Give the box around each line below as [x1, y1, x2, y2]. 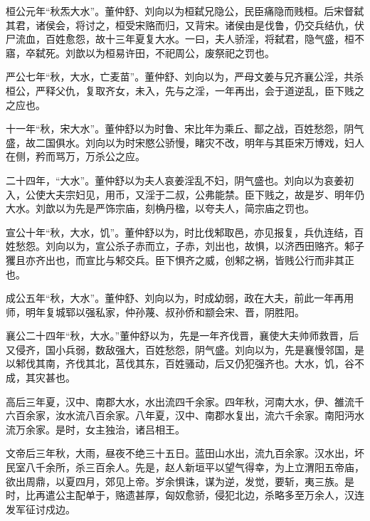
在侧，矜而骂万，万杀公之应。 [6, 149, 145, 164]
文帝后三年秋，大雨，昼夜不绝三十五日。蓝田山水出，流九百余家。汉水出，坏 [6, 446, 364, 461]
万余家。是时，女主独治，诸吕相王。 [15, 421, 185, 436]
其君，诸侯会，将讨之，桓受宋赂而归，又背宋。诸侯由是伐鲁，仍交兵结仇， [6, 17, 354, 32]
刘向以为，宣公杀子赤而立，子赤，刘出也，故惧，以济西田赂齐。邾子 [45, 238, 364, 253]
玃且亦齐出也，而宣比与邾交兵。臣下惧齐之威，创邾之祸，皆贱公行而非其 [6, 252, 344, 267]
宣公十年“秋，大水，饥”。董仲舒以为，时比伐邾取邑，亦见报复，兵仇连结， [6, 224, 354, 239]
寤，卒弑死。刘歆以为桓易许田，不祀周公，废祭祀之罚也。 [6, 45, 275, 60]
